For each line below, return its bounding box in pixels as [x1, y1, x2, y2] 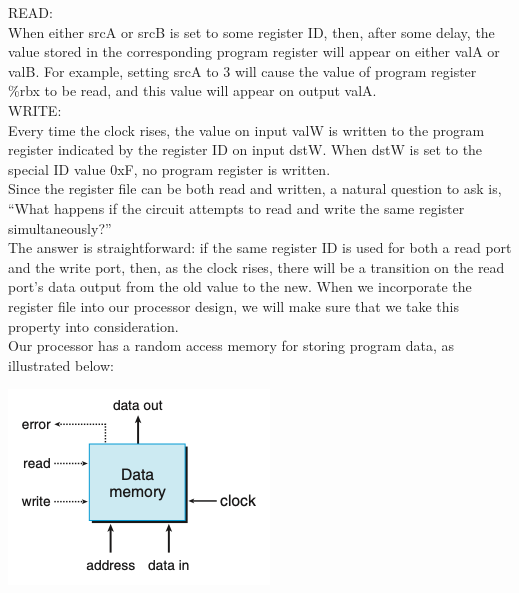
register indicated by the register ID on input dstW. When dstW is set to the [8, 139, 483, 160]
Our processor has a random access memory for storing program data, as [8, 335, 455, 356]
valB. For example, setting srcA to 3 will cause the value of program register [8, 60, 477, 81]
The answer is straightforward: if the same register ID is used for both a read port [8, 237, 512, 258]
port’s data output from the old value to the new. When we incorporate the [8, 276, 472, 297]
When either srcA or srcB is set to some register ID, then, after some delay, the [8, 21, 495, 42]
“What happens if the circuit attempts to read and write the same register [8, 197, 465, 218]
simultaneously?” [8, 217, 112, 238]
